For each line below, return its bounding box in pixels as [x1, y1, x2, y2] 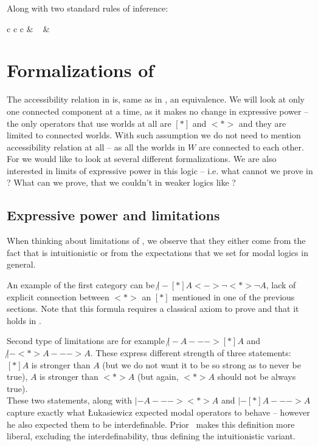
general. [7, 258, 36, 271]
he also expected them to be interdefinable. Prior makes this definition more [7, 417, 295, 430]
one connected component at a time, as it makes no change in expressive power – [7, 104, 309, 117]
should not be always [217, 370, 296, 383]
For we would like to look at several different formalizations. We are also [7, 152, 277, 165]
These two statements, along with [7, 394, 132, 407]
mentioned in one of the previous [172, 290, 295, 303]
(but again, [137, 370, 179, 383]
